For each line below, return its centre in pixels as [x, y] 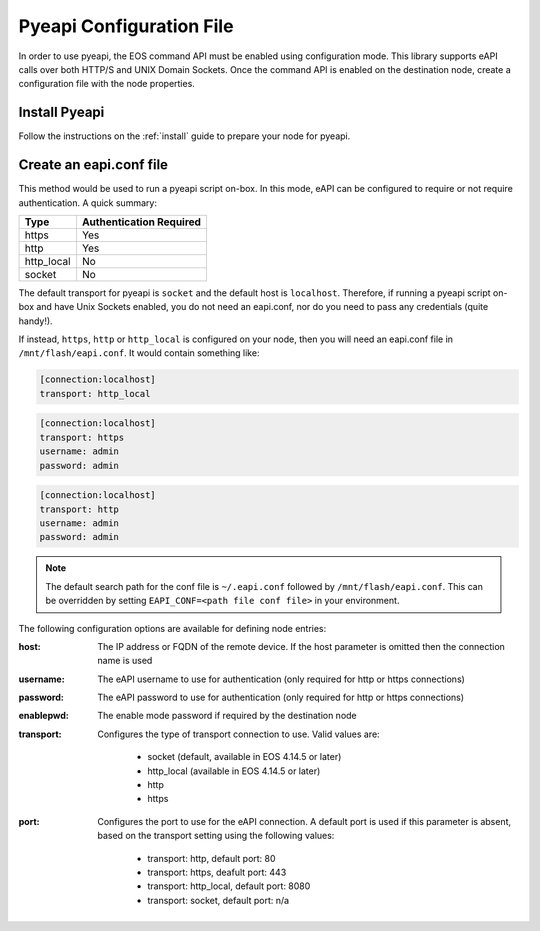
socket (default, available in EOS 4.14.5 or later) [244, 757]
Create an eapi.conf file [93, 165]
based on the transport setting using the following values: [216, 836]
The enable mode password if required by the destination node [227, 716]
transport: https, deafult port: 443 [217, 872]
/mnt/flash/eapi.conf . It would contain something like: [139, 353]
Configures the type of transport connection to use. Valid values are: [238, 734]
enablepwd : [43, 716]
